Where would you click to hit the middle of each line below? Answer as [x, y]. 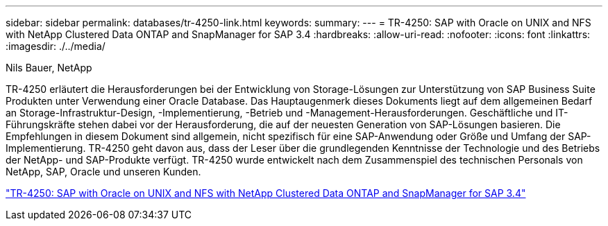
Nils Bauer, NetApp [49, 68]
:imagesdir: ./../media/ [56, 46]
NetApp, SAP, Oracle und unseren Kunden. [103, 172]
